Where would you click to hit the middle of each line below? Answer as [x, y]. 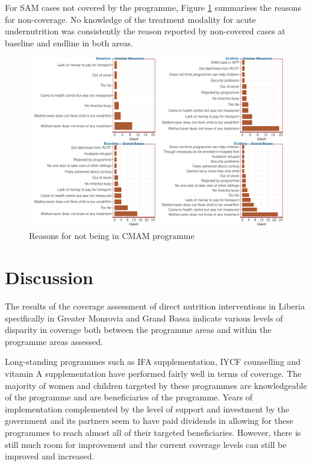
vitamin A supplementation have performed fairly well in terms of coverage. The [153, 374]
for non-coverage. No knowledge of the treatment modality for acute [130, 19]
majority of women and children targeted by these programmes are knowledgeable [156, 385]
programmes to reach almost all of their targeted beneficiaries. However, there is [153, 433]
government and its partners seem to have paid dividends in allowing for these [149, 421]
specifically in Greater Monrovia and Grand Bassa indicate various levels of [144, 318]
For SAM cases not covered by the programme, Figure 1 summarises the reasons [153, 7]
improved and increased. [50, 456]
